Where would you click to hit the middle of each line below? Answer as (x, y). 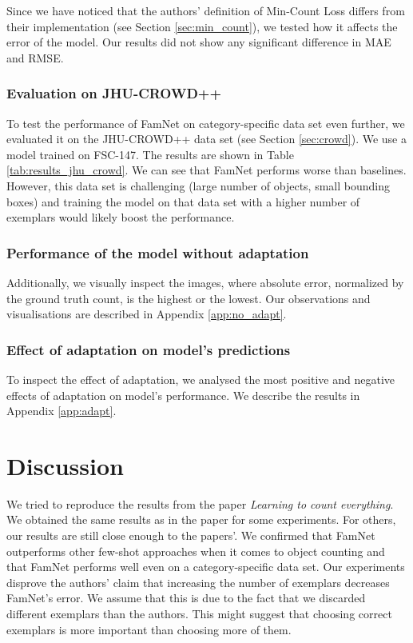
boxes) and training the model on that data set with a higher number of (183, 201)
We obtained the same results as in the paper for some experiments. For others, (201, 519)
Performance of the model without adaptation (158, 252)
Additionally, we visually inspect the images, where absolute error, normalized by (205, 282)
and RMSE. (35, 57)
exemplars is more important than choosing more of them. (149, 629)
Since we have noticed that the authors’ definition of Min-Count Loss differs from (206, 10)
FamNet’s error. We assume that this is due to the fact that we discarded (186, 598)
